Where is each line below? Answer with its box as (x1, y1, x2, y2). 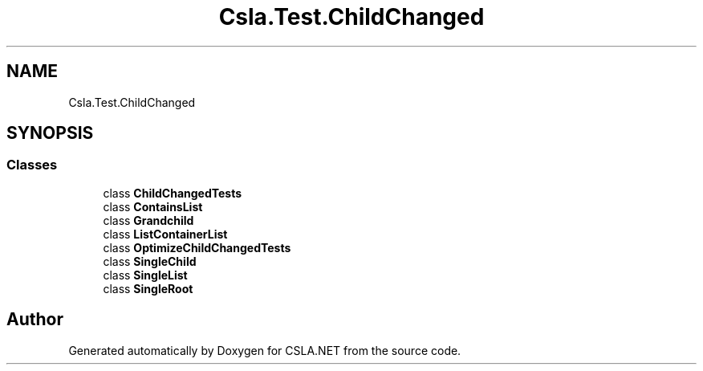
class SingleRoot (103, 281, 193, 296)
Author (6, 309, 63, 330)
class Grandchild (103, 213, 194, 227)
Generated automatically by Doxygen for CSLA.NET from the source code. (68, 343, 461, 357)
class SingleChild (103, 254, 197, 268)
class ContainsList (103, 199, 203, 214)
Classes (6, 157, 58, 173)
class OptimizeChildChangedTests (103, 240, 291, 255)
